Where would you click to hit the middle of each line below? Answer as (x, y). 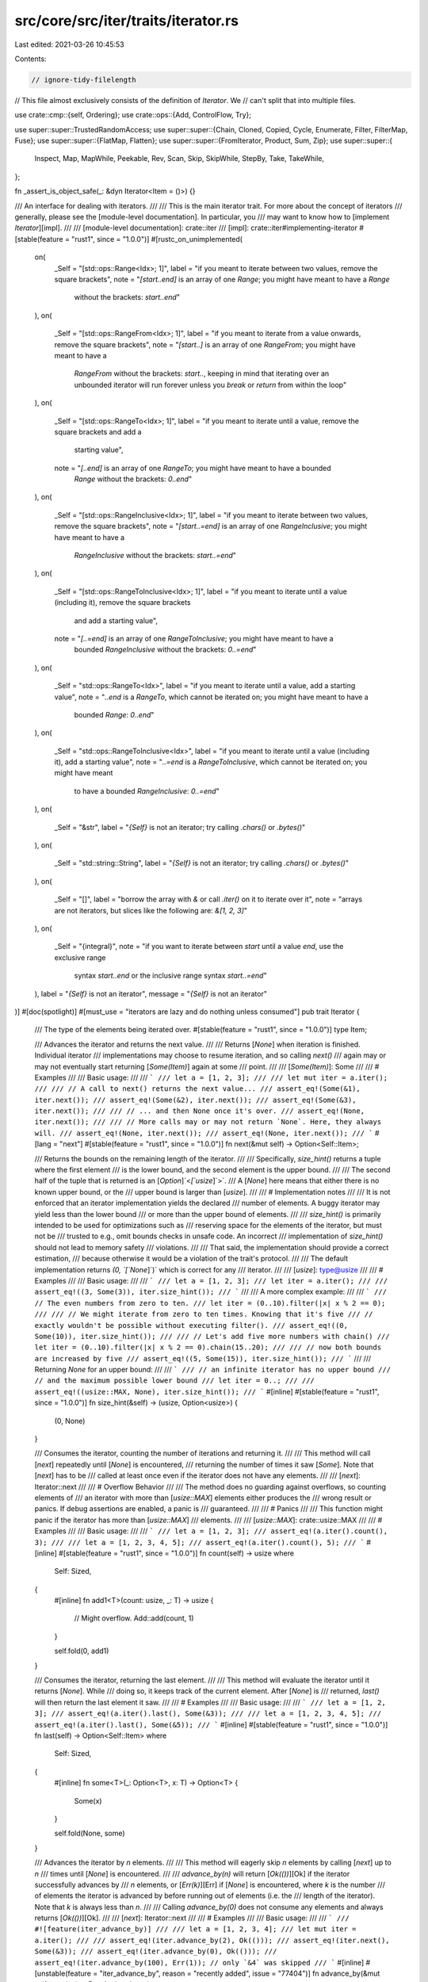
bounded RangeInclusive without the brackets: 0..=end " (165, 649)
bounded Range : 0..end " (114, 714)
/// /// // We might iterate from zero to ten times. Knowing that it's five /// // (204, 1314)
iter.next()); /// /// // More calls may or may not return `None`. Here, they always (208, 1122)
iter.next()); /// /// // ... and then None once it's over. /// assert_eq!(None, (199, 1111)
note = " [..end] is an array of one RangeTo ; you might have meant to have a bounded (193, 468)
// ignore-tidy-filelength (84, 80)
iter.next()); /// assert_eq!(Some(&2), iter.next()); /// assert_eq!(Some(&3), (195, 1100)
